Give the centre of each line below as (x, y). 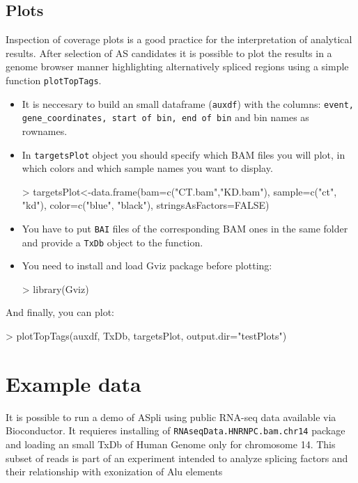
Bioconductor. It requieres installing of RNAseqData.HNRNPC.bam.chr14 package (176, 430)
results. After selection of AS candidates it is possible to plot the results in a (169, 53)
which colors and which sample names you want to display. (147, 168)
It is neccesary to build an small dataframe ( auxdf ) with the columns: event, (188, 103)
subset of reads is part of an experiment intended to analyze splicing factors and (177, 458)
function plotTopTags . (54, 80)
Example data (73, 383)
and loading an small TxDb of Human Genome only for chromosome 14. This (171, 444)
